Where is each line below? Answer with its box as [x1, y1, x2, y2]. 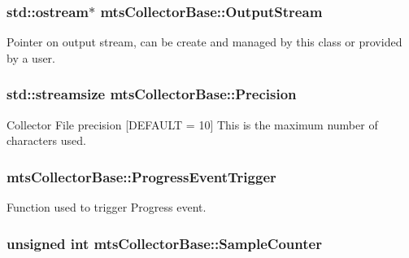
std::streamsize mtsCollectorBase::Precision [7, 84, 297, 104]
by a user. [7, 49, 56, 66]
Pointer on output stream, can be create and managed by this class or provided [7, 33, 402, 50]
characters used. [7, 132, 86, 149]
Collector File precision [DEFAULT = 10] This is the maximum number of [7, 116, 378, 133]
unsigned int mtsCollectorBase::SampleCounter [7, 233, 322, 253]
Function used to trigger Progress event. [7, 199, 207, 216]
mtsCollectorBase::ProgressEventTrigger [7, 166, 276, 186]
